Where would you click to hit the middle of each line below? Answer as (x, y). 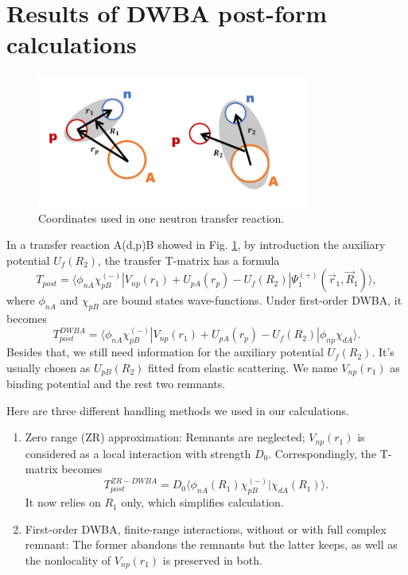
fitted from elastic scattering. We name (243, 367)
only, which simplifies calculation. (202, 502)
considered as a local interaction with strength (138, 453)
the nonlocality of (68, 559)
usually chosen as (49, 367)
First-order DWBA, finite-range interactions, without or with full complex (206, 528)
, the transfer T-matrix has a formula (189, 260)
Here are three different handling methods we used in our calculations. (178, 410)
